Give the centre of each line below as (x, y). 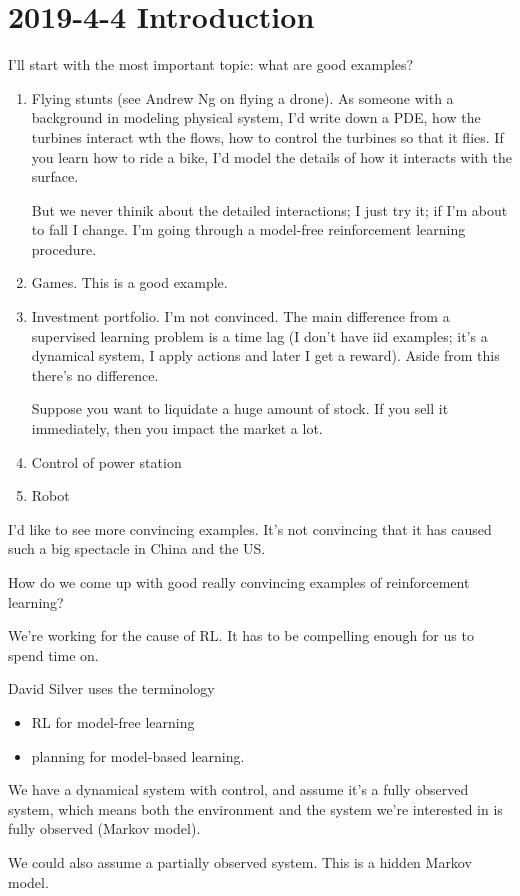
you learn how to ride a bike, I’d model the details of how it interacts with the (271, 156)
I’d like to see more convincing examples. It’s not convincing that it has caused (250, 528)
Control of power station (106, 461)
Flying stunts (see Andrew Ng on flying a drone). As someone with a (242, 97)
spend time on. (53, 654)
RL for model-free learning (113, 721)
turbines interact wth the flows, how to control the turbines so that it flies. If (267, 136)
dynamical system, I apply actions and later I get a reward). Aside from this (265, 355)
